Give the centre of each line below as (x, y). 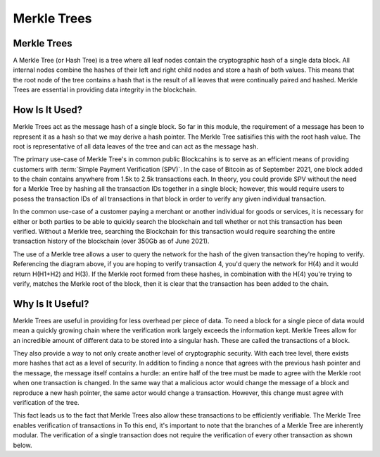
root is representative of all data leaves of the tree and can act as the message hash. (135, 146)
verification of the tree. (46, 403)
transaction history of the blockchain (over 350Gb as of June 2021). (111, 241)
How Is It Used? (48, 110)
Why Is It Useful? (51, 304)
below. (23, 445)
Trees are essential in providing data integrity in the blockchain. (105, 90)
